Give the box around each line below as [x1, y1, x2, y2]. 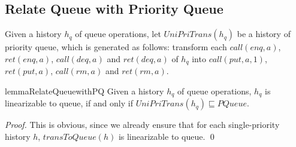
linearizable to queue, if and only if [5, 97, 133, 109]
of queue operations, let [75, 27, 161, 40]
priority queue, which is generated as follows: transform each [5, 41, 227, 53]
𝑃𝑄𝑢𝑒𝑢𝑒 [217, 100, 247, 109]
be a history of [237, 27, 291, 40]
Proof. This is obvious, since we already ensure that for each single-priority [5, 118, 280, 131]
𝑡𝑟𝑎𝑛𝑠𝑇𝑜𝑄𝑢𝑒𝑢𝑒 [43, 133, 96, 142]
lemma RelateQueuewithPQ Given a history [5, 84, 164, 97]
